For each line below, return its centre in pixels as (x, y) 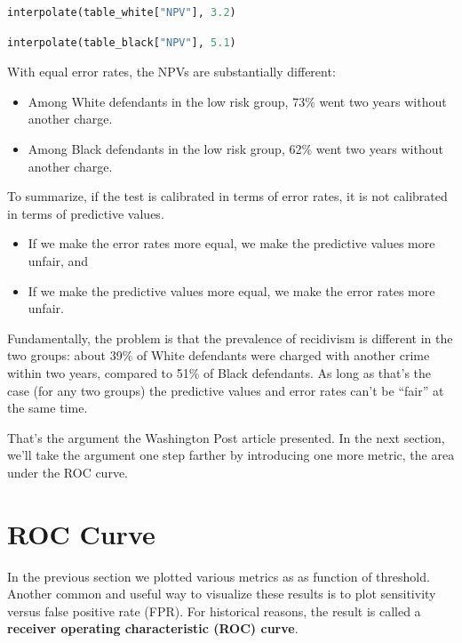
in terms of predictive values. (86, 213)
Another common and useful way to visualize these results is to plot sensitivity (222, 594)
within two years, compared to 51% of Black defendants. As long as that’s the (219, 372)
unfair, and (58, 260)
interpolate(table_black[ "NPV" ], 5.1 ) (122, 42)
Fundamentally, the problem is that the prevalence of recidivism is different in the (230, 338)
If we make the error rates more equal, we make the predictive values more (231, 243)
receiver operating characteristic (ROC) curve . (153, 628)
